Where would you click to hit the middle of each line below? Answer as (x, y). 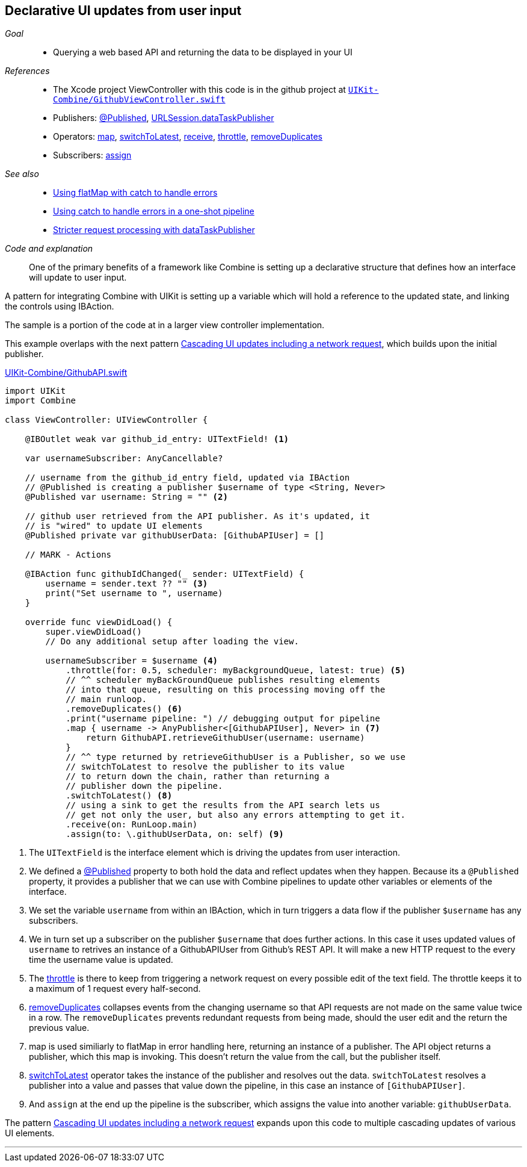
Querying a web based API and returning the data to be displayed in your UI (203, 52)
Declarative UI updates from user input (123, 11)
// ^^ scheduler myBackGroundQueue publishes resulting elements (223, 680)
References (27, 71)
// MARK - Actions (68, 555)
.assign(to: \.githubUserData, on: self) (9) (175, 834)
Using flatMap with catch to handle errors (135, 193)
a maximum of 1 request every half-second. (115, 989)
